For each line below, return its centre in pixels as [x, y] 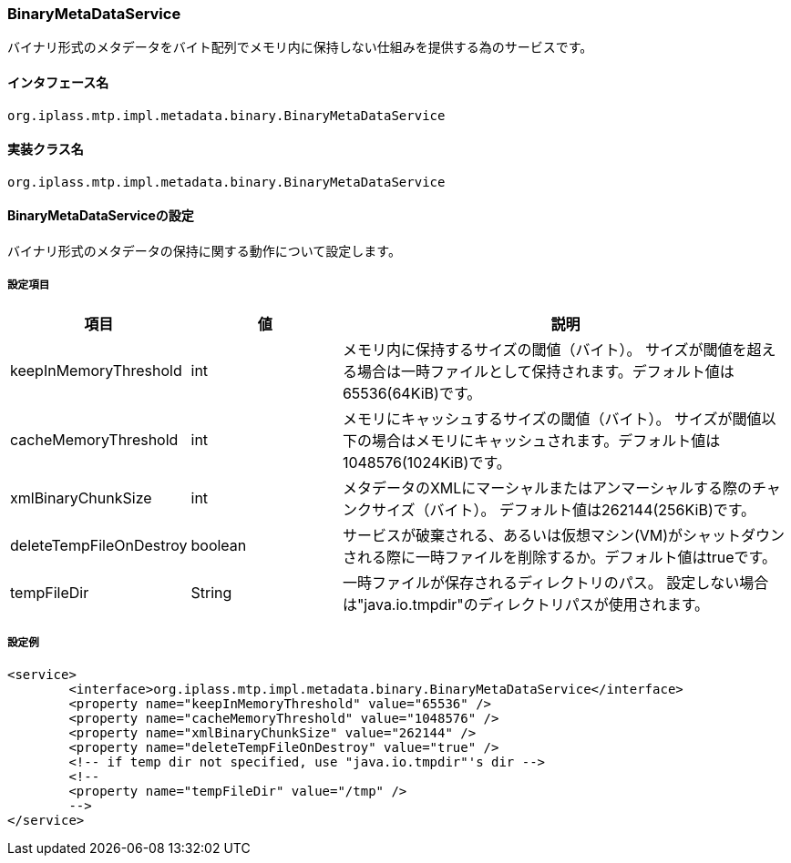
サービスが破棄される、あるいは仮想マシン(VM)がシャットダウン [564, 535]
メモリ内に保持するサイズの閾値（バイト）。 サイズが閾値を [544, 349]
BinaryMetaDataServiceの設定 [101, 216]
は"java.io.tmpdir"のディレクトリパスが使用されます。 [526, 604]
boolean [219, 545]
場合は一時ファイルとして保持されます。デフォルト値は [545, 371]
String [211, 592]
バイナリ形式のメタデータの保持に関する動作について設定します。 [204, 251]
